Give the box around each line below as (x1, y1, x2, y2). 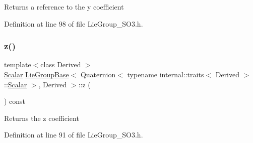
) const (4, 96, 26, 106)
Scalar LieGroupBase (4, 69, 69, 79)
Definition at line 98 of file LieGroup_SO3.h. (4, 18, 143, 29)
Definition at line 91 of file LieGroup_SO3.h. (4, 129, 143, 140)
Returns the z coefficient (4, 112, 79, 123)
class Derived (40, 59, 81, 70)
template (4, 59, 31, 70)
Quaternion (80, 69, 116, 79)
